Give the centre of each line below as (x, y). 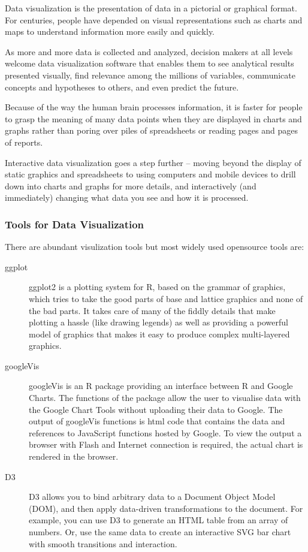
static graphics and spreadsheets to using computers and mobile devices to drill (150, 174)
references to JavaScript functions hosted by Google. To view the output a (165, 432)
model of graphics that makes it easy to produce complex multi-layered (159, 334)
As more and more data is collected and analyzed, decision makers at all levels (149, 51)
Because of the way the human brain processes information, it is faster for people (154, 107)
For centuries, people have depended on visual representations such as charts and (154, 19)
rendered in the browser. (74, 456)
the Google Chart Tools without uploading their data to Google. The (156, 409)
